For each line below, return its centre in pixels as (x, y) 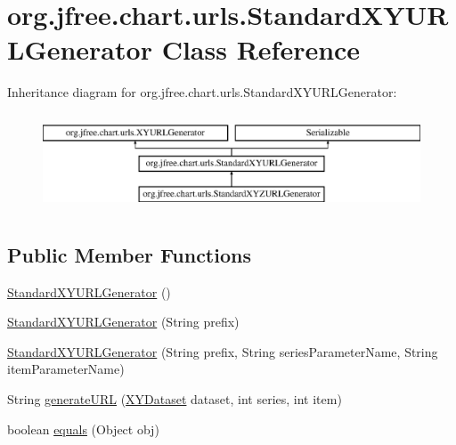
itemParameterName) (66, 369)
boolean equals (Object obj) (83, 429)
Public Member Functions (129, 254)
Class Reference (261, 49)
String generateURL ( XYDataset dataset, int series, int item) (175, 398)
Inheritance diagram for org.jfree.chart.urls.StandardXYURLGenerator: (202, 92)
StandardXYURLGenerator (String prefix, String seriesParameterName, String (223, 351)
